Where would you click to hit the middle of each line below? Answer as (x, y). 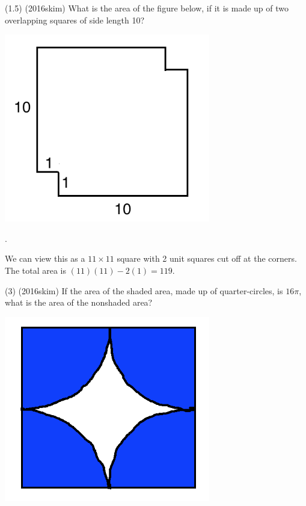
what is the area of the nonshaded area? (79, 302)
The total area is (35, 270)
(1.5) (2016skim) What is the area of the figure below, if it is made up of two (147, 8)
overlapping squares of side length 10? (75, 20)
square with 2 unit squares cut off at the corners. (207, 258)
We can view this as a (45, 258)
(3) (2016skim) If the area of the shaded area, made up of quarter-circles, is (144, 290)
